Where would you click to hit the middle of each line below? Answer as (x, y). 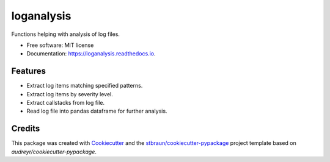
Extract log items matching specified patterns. (85, 86)
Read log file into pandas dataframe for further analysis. (97, 111)
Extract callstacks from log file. (66, 103)
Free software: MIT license (60, 45)
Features (28, 71)
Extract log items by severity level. (70, 94)
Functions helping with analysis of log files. (66, 34)
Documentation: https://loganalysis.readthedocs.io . (91, 54)
